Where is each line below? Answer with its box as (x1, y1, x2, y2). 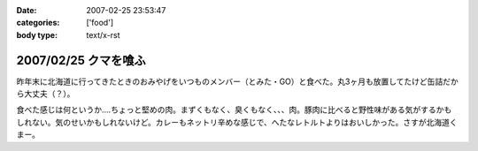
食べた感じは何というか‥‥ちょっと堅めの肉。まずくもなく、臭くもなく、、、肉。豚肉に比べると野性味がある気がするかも (16, 104, 452, 115)
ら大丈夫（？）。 (16, 88, 75, 99)
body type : (16, 29, 58, 40)
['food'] (86, 18, 114, 28)
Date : (16, 5, 37, 15)
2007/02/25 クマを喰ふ (16, 53, 146, 68)
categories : (16, 18, 60, 28)
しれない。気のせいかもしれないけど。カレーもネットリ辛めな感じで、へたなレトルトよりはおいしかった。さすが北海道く (16, 117, 458, 127)
